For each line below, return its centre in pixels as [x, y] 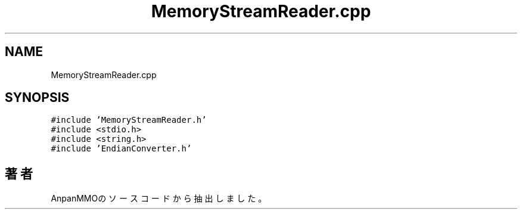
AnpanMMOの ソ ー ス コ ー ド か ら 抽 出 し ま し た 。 [159, 199]
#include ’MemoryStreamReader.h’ [129, 120]
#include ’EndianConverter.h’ [121, 149]
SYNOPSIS [37, 98]
